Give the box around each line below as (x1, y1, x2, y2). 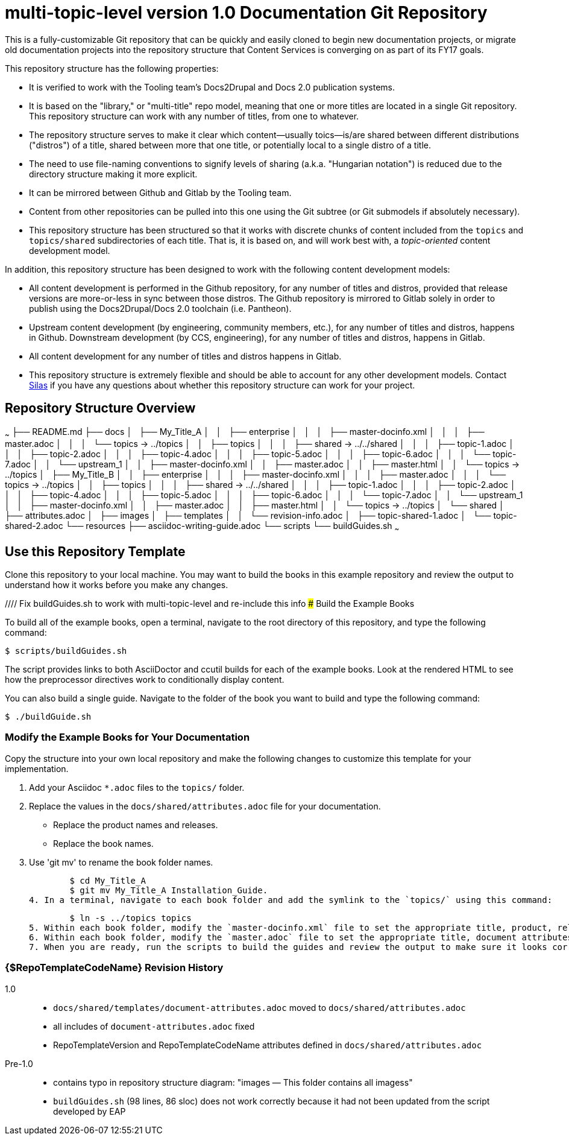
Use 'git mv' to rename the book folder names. (29, 857, 213, 867)
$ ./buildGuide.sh (5, 712, 92, 722)
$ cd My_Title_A (69, 875, 146, 885)
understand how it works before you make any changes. (5, 580, 228, 591)
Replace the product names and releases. (53, 819, 218, 830)
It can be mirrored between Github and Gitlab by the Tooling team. (29, 187, 292, 198)
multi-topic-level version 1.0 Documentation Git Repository (5, 2, 488, 23)
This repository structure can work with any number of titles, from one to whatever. (29, 110, 359, 121)
